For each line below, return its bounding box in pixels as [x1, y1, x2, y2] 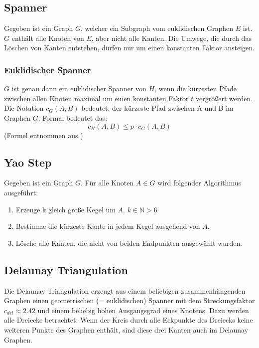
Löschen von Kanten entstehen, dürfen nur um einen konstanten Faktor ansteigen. [4, 42, 255, 53]
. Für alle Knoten [81, 177, 134, 188]
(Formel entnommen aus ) [4, 130, 83, 140]
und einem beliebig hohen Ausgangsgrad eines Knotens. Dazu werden [37, 305, 249, 315]
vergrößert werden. [196, 93, 253, 103]
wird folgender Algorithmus [157, 177, 241, 188]
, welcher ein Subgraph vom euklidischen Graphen [81, 23, 234, 33]
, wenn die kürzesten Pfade [154, 83, 237, 94]
